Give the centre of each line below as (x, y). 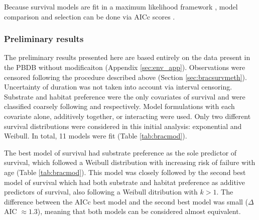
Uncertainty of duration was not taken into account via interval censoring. (118, 87)
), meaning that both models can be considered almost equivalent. (139, 211)
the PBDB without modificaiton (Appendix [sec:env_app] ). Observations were (125, 67)
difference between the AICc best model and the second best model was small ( (126, 201)
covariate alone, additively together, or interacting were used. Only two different (127, 116)
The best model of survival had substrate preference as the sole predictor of (120, 152)
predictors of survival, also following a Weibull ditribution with (101, 192)
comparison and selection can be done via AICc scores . (90, 16)
